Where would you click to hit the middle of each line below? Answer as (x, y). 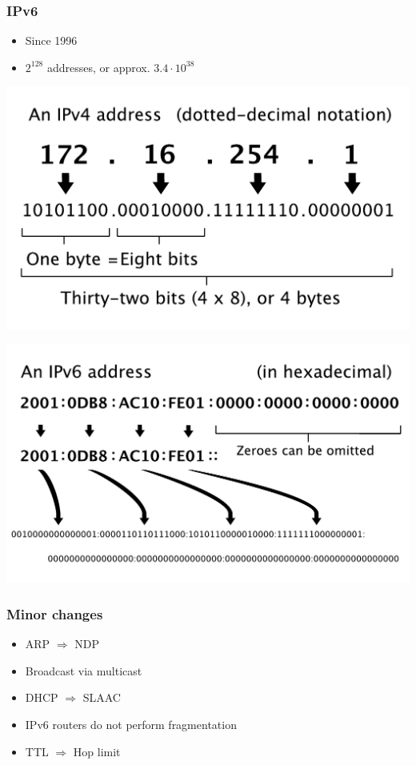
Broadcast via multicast (84, 670)
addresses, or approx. (98, 67)
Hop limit (97, 751)
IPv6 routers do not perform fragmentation (131, 725)
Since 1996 (51, 40)
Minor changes (55, 613)
